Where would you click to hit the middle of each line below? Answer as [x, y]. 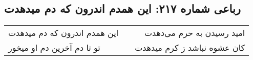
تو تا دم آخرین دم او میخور [54, 48]
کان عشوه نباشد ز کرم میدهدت [190, 48]
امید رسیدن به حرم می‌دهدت [195, 33]
